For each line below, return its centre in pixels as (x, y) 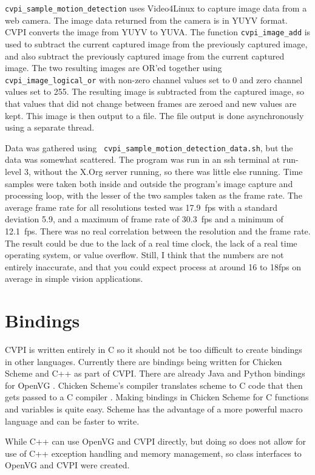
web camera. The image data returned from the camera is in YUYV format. (146, 20)
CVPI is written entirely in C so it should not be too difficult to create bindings (154, 350)
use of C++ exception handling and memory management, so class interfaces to (153, 453)
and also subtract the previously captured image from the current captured (145, 56)
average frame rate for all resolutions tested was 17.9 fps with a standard (141, 207)
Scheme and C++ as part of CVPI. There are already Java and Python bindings (155, 373)
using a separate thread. (50, 127)
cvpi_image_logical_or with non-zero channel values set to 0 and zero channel (154, 79)
